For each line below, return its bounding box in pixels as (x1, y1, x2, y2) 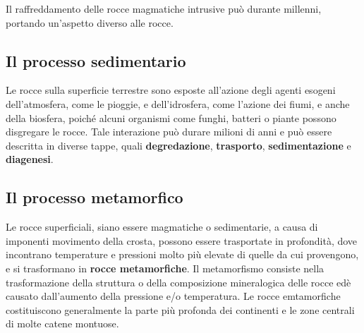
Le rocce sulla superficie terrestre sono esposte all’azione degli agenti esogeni (6, 83, 336, 97)
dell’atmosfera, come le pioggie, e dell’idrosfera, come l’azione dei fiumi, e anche (6, 96, 350, 111)
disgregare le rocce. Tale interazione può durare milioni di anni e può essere (6, 124, 332, 139)
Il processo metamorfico (6, 186, 183, 208)
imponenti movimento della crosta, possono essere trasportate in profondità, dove (6, 233, 358, 248)
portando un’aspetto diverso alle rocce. (6, 15, 174, 30)
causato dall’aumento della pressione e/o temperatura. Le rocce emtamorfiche (6, 289, 341, 303)
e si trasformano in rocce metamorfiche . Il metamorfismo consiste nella (6, 260, 324, 275)
